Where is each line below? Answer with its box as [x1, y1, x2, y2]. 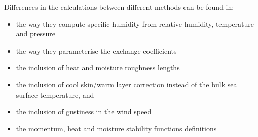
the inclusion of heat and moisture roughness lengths [16, 62, 180, 73]
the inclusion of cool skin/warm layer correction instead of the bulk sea [16, 79, 237, 89]
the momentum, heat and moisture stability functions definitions [16, 123, 217, 133]
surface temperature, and [16, 89, 94, 100]
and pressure [16, 28, 56, 39]
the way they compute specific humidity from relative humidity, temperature [16, 18, 254, 29]
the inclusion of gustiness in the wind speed [16, 106, 152, 117]
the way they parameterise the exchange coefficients [16, 45, 177, 56]
